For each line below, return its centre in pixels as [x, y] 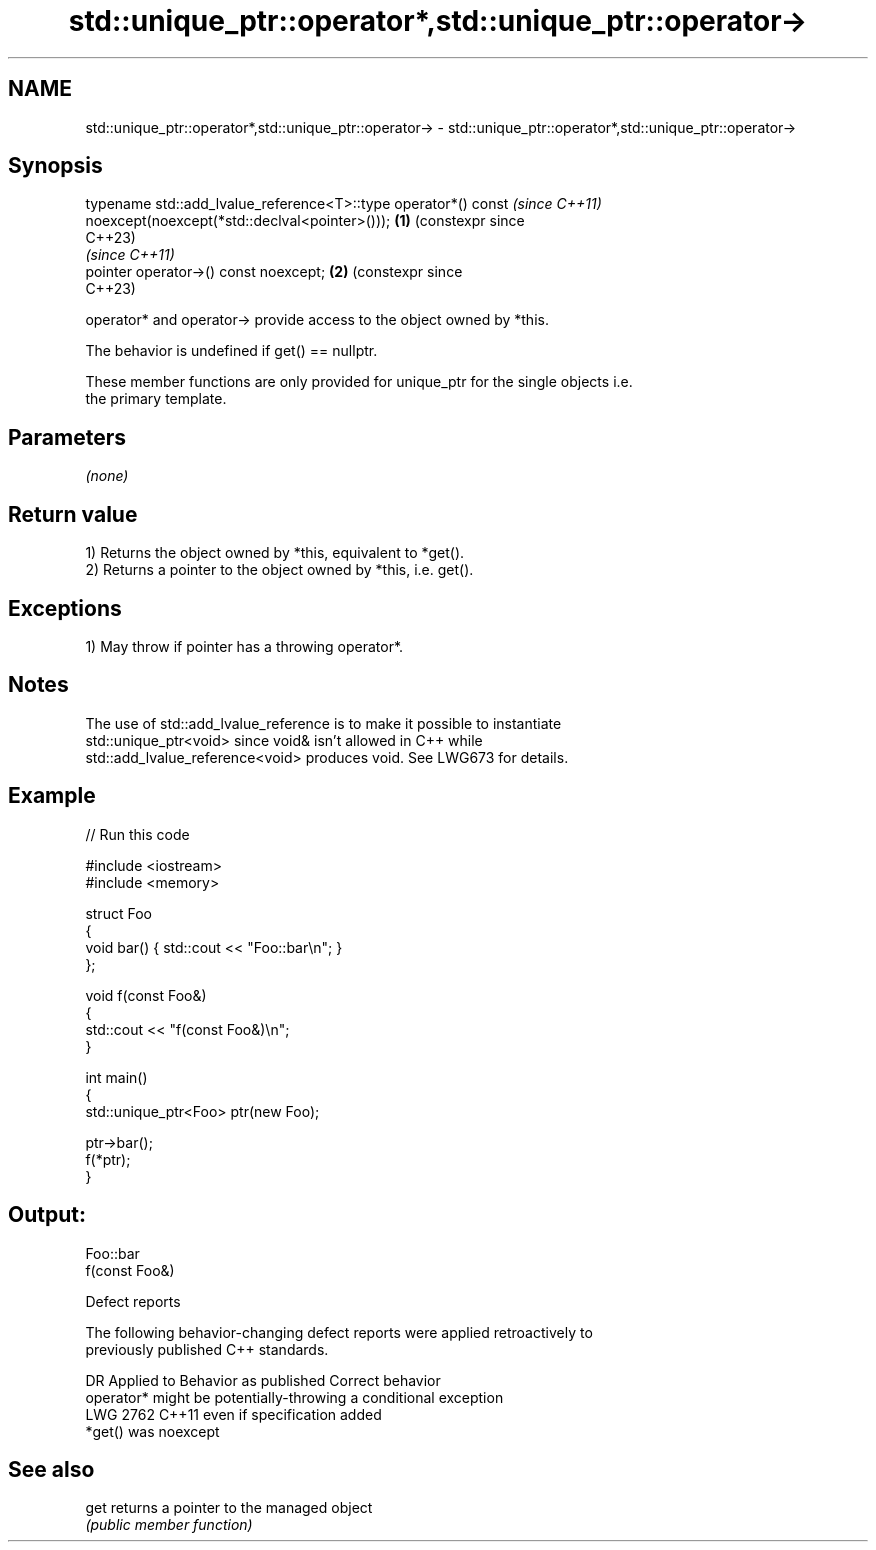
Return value [73, 514]
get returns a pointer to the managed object [229, 1508]
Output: [47, 1215]
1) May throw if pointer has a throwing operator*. [244, 646]
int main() [116, 1077]
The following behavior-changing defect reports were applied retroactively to [339, 1332]
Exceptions [65, 608]
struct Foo [118, 913]
